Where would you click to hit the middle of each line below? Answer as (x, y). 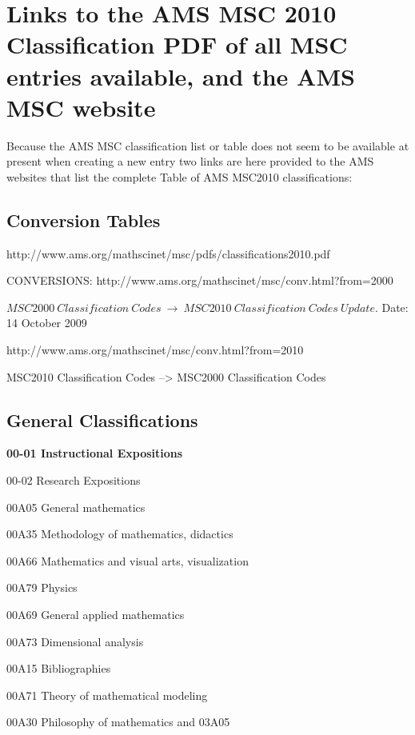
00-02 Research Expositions (74, 480)
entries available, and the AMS (181, 76)
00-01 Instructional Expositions (95, 453)
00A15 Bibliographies (59, 668)
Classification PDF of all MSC (177, 44)
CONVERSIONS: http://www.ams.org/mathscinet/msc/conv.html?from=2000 (200, 280)
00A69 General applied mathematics (96, 614)
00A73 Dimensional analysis (75, 641)
